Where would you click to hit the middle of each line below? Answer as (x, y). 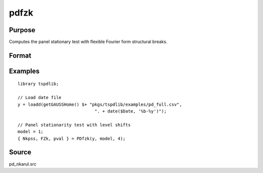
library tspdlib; (38, 84)
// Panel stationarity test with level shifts (74, 125)
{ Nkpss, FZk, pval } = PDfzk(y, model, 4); (72, 138)
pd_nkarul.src (23, 164)
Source (20, 152)
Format (20, 55)
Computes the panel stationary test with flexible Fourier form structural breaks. (88, 42)
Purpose (22, 30)
